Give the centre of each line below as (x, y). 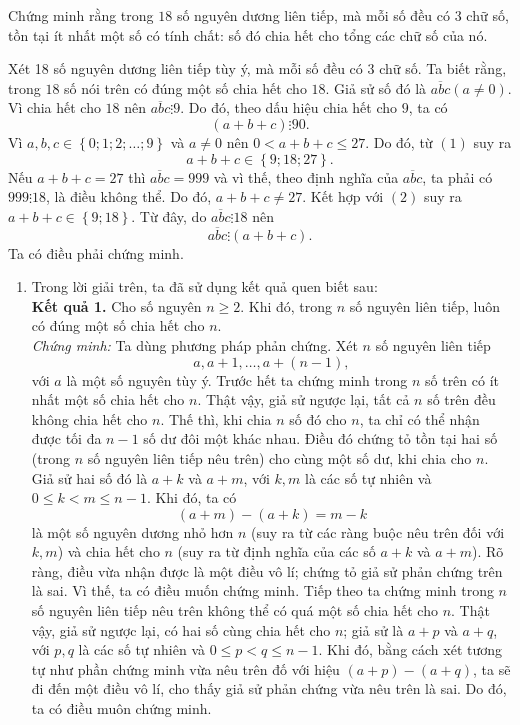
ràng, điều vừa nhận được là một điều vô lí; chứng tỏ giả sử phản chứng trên (267, 570)
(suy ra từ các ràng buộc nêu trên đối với (378, 531)
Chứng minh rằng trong (81, 15)
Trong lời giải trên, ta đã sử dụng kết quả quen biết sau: (204, 286)
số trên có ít (462, 379)
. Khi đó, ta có (191, 497)
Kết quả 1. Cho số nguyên (116, 305)
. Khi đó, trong (286, 305)
